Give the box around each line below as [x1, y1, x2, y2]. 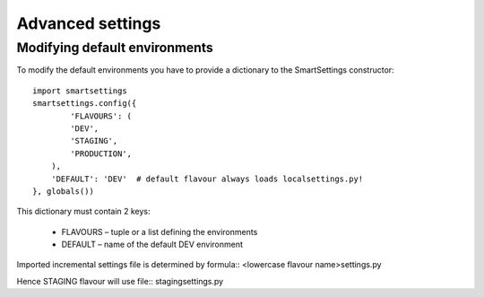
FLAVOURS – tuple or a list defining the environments [61, 226, 258, 237]
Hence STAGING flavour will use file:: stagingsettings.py [16, 275, 224, 286]
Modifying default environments [16, 39, 214, 56]
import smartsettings [32, 85, 127, 96]
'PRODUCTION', [70, 148, 133, 159]
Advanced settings [16, 13, 161, 33]
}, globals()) [32, 186, 94, 197]
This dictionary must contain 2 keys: [16, 206, 151, 217]
